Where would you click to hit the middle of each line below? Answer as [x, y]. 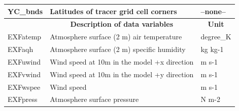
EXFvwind [24, 74]
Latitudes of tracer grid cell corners [113, 11]
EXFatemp [25, 37]
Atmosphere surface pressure [94, 99]
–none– [213, 11]
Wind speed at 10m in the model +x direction [122, 61]
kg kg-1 [212, 49]
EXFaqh [21, 49]
